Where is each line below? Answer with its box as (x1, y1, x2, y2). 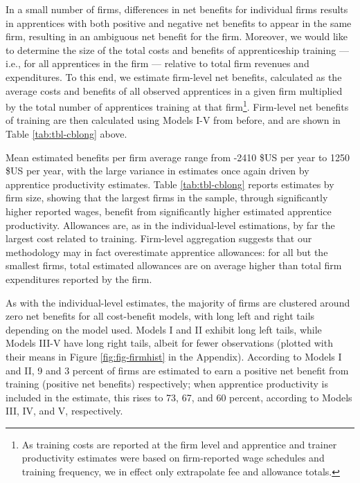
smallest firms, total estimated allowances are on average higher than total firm (6, 258, 342, 273)
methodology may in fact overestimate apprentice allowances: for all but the (6, 244, 328, 259)
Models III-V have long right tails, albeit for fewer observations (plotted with (6, 336, 333, 350)
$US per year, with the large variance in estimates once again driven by (6, 163, 309, 178)
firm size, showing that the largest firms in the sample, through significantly (6, 190, 328, 205)
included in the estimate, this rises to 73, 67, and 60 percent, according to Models (6, 390, 352, 404)
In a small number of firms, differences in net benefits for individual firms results (6, 2, 348, 16)
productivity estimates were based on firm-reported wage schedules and (21, 450, 325, 465)
